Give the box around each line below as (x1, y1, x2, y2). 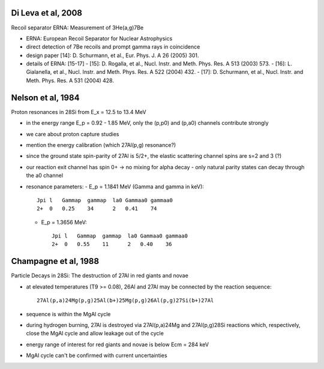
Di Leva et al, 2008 (11, 8, 82, 18)
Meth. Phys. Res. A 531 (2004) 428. (26, 77, 114, 84)
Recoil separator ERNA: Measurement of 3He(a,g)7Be (11, 24, 144, 31)
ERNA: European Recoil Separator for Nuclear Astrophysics (26, 35, 173, 42)
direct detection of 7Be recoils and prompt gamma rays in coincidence (26, 43, 200, 50)
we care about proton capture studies (26, 130, 119, 137)
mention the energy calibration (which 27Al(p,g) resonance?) (26, 141, 176, 148)
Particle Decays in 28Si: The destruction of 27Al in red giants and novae (11, 272, 188, 279)
